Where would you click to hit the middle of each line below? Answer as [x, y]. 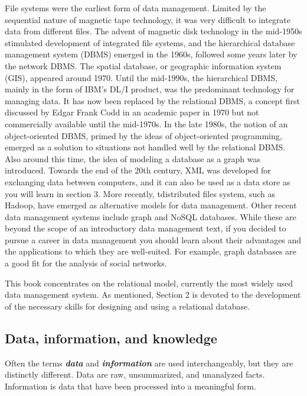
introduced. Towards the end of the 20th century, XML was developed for [138, 170]
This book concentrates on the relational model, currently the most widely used [149, 283]
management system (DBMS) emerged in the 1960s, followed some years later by [151, 54]
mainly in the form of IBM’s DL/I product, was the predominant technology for [150, 89]
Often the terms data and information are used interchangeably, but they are [149, 363]
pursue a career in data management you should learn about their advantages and [153, 239]
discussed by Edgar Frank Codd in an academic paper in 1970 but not [132, 112]
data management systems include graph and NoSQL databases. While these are [151, 216]
